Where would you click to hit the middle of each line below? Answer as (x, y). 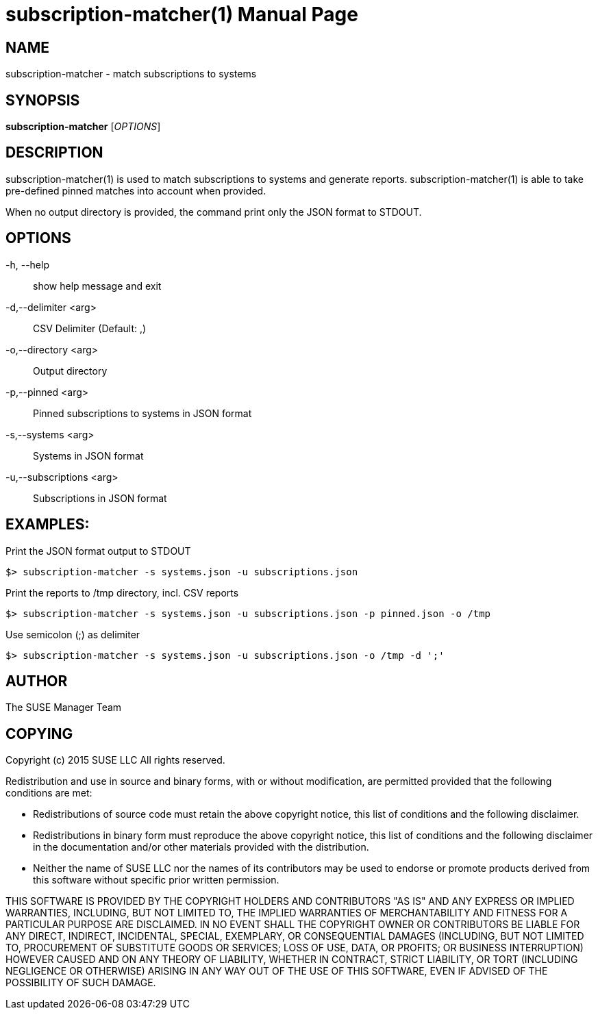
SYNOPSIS (43, 100)
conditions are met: (49, 793)
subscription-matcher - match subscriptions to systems (131, 74)
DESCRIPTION (54, 153)
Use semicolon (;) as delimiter (73, 634)
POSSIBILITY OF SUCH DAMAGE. (81, 983)
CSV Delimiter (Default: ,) (90, 328)
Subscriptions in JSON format (100, 498)
